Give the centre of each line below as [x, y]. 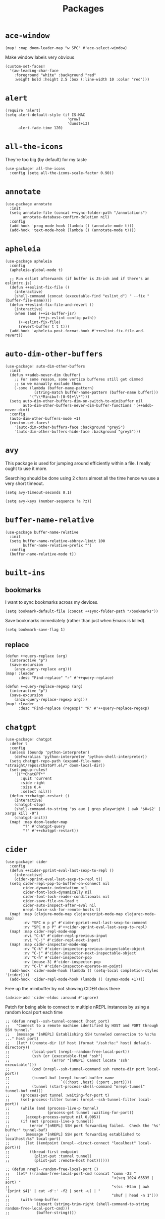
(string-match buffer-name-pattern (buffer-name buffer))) [96, 392]
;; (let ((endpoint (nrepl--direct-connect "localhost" [71, 1143]
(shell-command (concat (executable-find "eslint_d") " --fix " [82, 296]
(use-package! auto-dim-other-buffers [45, 366]
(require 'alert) [23, 110]
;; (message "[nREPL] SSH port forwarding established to [73, 1134]
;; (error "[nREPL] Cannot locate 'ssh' [67, 1061]
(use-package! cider [27, 862]
